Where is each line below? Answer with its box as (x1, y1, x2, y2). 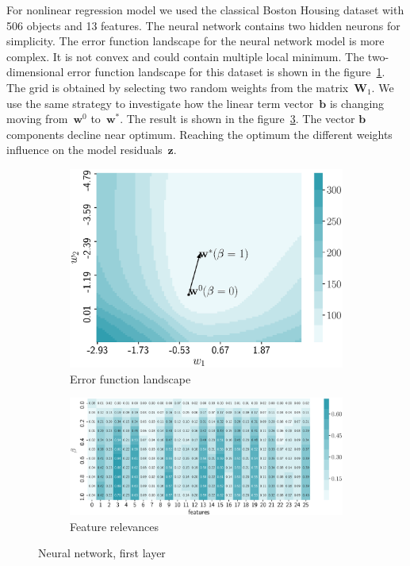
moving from (6, 110, 68, 127)
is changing (329, 94, 385, 111)
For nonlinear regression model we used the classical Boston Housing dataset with (6, 2, 404, 17)
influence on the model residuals (6, 141, 163, 158)
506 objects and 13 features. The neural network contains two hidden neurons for (6, 17, 400, 33)
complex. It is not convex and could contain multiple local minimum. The (6, 48, 365, 64)
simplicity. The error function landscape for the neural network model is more (6, 33, 385, 49)
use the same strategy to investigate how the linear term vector (6, 94, 314, 111)
